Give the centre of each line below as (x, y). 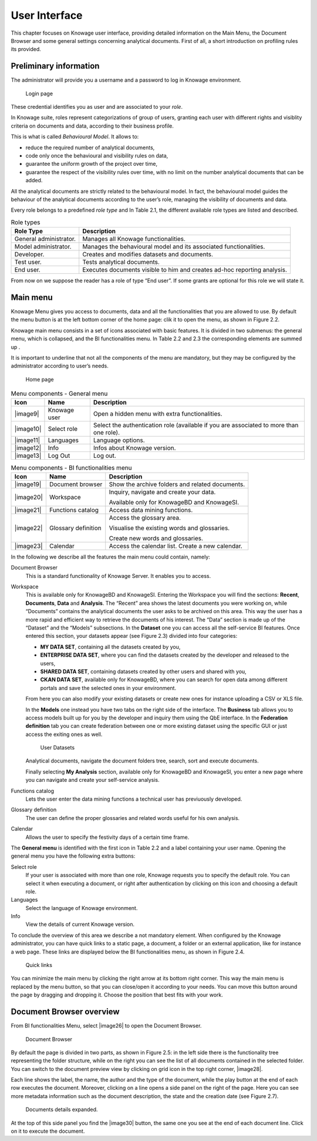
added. (34, 180)
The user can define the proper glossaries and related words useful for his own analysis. (133, 818)
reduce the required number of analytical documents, (90, 148)
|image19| (28, 484)
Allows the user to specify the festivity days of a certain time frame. (107, 837)
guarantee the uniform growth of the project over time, (92, 164)
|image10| (28, 429)
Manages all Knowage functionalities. (134, 239)
